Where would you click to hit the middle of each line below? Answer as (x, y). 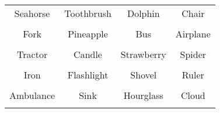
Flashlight (88, 75)
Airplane (193, 34)
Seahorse (32, 13)
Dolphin (143, 13)
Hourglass (143, 95)
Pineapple (88, 34)
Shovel (144, 75)
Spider (193, 54)
